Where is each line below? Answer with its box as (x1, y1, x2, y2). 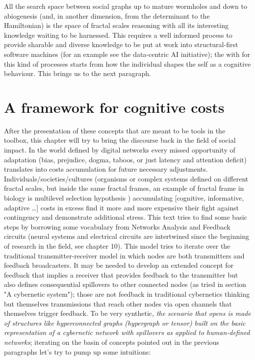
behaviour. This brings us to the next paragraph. (4, 68, 151, 78)
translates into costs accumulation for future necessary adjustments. (4, 164, 208, 174)
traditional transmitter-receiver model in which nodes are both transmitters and (4, 250, 245, 260)
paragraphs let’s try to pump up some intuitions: (4, 346, 151, 357)
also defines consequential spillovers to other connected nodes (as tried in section (4, 279, 246, 289)
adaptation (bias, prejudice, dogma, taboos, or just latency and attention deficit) (4, 154, 247, 164)
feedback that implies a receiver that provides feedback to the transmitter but (4, 269, 238, 280)
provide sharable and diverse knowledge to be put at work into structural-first (4, 39, 238, 50)
